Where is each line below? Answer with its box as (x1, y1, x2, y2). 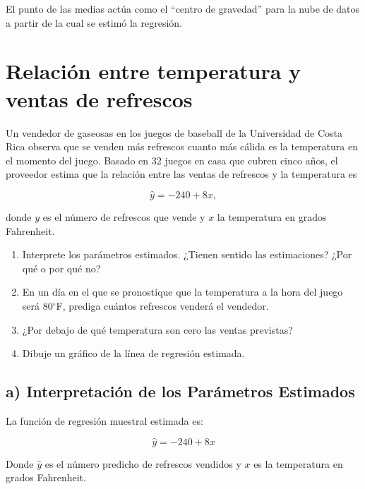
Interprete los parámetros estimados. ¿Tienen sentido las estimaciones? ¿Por (22, 247, 352, 262)
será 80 (22, 298, 53, 313)
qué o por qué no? (22, 260, 101, 275)
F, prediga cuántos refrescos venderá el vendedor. (56, 298, 269, 313)
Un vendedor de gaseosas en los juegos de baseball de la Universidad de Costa (6, 125, 343, 140)
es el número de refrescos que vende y (42, 210, 205, 224)
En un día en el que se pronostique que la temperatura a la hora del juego (22, 284, 343, 299)
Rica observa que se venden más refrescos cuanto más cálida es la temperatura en (6, 139, 358, 154)
